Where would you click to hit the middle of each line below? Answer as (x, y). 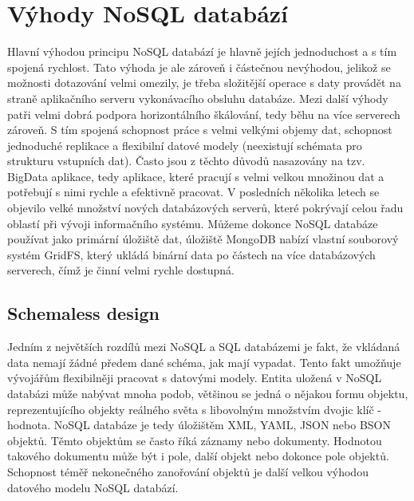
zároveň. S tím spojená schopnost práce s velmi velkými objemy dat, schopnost (200, 130)
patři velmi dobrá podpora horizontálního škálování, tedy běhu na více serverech (204, 114)
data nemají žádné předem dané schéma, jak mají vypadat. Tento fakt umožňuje (204, 362)
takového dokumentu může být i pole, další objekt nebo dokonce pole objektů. (198, 456)
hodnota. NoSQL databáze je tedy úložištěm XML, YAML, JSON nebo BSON (199, 425)
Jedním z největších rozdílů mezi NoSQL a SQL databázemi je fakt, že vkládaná (204, 347)
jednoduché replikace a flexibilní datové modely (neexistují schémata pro (185, 145)
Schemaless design (83, 313)
